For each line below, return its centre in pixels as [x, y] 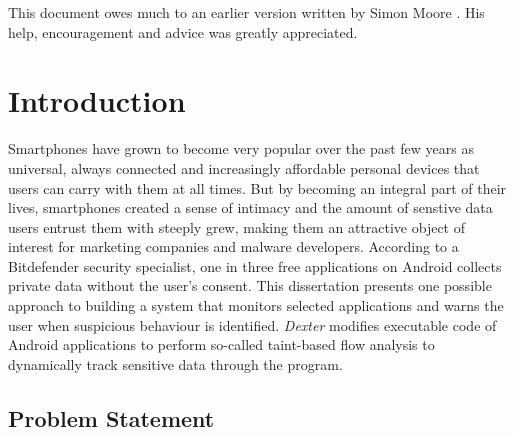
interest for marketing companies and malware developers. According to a [233, 246]
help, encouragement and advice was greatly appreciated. [183, 31]
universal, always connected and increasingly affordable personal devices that [244, 167]
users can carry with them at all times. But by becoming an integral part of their [257, 187]
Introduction [97, 100]
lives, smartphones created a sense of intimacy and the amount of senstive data [250, 207]
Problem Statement [111, 417]
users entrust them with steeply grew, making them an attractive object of [236, 226]
